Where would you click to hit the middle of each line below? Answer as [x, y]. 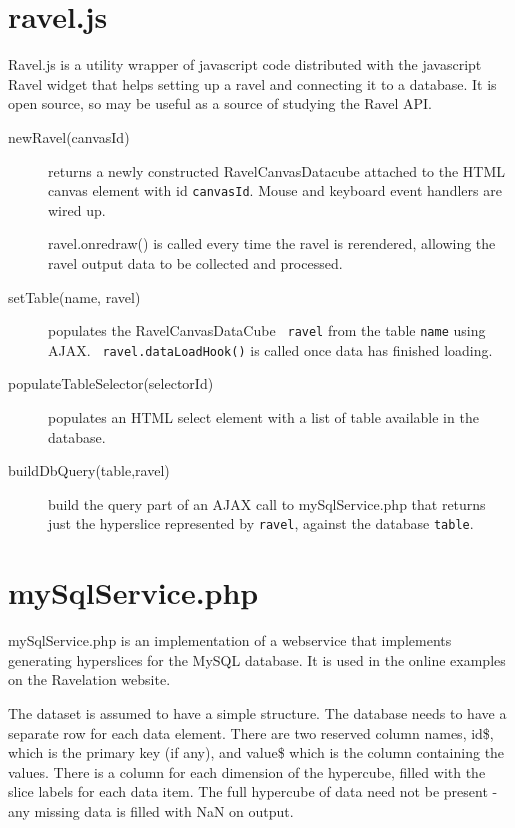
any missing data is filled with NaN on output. [151, 810]
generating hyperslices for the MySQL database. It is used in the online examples [257, 659]
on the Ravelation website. [89, 679]
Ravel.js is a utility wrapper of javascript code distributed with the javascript [245, 64]
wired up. [77, 209]
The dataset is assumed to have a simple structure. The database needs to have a [257, 712]
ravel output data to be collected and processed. [195, 262]
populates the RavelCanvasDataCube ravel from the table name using [267, 330]
